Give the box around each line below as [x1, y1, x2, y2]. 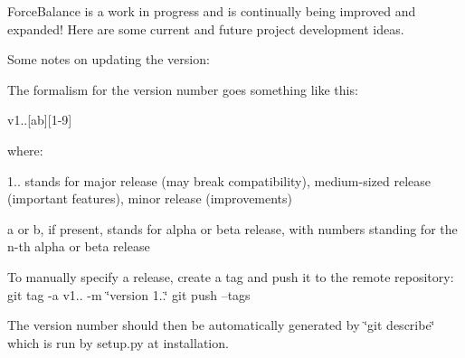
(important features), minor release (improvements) [7, 189, 293, 208]
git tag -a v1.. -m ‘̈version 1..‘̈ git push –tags [7, 285, 251, 304]
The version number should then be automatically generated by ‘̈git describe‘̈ [7, 316, 435, 334]
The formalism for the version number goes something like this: [7, 80, 358, 99]
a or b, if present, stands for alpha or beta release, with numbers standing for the [7, 219, 458, 238]
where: [7, 140, 43, 159]
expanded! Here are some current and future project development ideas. [7, 19, 404, 38]
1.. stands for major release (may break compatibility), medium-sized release [7, 171, 431, 190]
